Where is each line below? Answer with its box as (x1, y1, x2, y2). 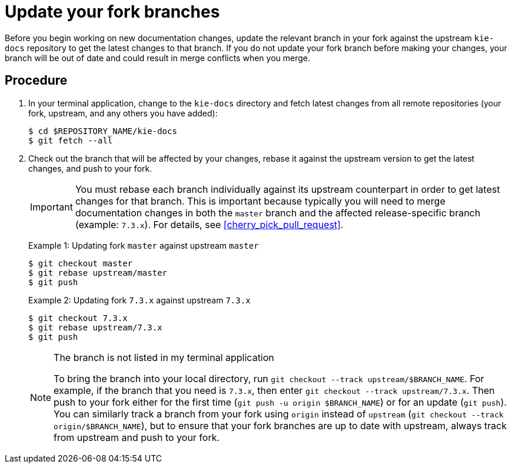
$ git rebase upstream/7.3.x (28, 322, 162, 332)
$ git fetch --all (28, 135, 113, 145)
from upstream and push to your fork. (54, 431, 220, 443)
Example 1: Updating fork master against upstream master (28, 240, 259, 250)
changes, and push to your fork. (28, 163, 152, 173)
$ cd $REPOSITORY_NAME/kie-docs (28, 126, 177, 136)
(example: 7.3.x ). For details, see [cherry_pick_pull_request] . (75, 218, 344, 230)
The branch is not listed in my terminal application (54, 351, 274, 363)
